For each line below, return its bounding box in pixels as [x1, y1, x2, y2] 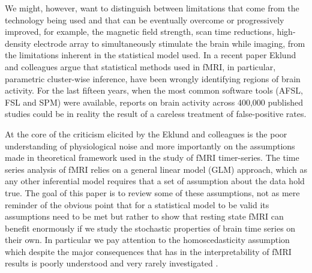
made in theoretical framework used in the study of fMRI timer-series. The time [5, 151, 299, 164]
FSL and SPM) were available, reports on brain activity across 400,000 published [5, 95, 303, 108]
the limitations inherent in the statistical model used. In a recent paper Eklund [5, 49, 296, 61]
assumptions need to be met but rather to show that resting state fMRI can [5, 210, 284, 223]
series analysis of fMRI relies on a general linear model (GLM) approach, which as [5, 163, 307, 175]
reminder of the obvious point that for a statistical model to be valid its [5, 198, 269, 211]
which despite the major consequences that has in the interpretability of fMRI [5, 245, 292, 257]
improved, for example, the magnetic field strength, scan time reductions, [5, 25, 274, 38]
